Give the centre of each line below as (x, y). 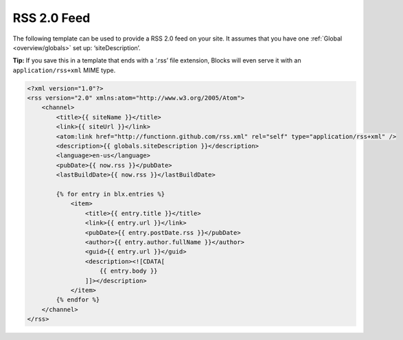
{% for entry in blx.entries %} (110, 194)
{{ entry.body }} (129, 271)
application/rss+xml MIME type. (64, 70)
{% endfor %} (78, 300)
